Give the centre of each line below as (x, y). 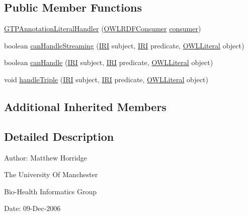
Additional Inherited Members (85, 106)
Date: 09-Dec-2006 (32, 208)
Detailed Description (59, 136)
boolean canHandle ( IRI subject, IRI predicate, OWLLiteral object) (109, 62)
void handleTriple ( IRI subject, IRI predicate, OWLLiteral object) (106, 79)
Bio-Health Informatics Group (51, 191)
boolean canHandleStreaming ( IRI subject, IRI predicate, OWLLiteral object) (124, 45)
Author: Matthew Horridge (46, 157)
